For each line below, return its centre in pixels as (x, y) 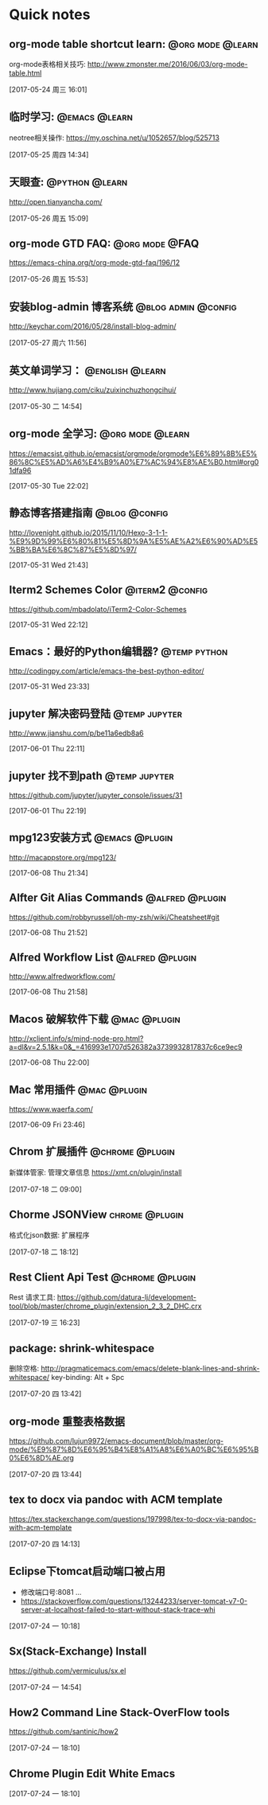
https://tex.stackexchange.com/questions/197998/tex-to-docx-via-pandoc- (133, 1518)
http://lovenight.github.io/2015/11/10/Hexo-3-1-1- (89, 532)
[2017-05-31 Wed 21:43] (49, 565)
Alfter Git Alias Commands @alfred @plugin (118, 898)
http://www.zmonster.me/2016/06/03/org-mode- (168, 64)
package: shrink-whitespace (82, 1348)
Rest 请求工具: (32, 1297)
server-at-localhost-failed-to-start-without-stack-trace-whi (118, 1609)
